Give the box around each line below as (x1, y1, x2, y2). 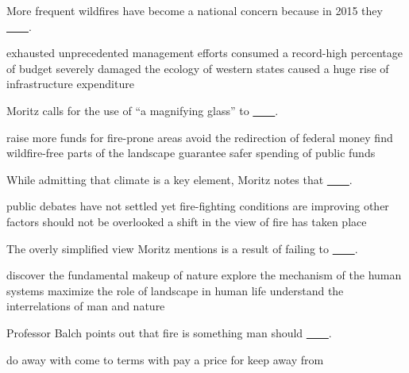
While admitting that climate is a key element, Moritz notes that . (6, 171, 353, 187)
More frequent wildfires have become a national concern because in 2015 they (6, 2, 383, 18)
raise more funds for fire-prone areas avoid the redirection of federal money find (6, 129, 393, 145)
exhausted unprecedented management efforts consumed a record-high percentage (6, 44, 403, 61)
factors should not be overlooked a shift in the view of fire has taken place (6, 213, 367, 229)
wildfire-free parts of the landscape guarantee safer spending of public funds (6, 144, 376, 161)
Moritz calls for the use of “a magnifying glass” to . (6, 102, 279, 118)
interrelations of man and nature (6, 298, 165, 314)
